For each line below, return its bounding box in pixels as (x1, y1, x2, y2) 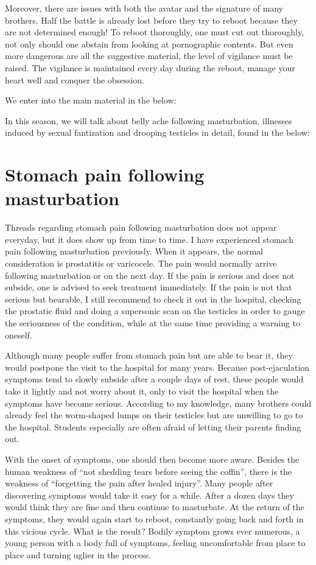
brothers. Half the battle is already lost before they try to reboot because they (5, 13, 298, 26)
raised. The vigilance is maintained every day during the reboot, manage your (5, 61, 295, 74)
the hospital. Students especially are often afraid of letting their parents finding (5, 420, 301, 433)
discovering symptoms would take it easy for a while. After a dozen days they (5, 488, 294, 501)
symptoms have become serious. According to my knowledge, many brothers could (5, 396, 312, 409)
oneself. (5, 328, 32, 341)
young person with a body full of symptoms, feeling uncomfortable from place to (5, 536, 306, 549)
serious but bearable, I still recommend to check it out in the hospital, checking (5, 292, 301, 305)
